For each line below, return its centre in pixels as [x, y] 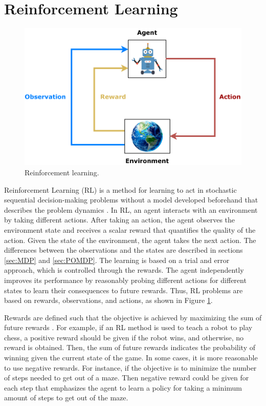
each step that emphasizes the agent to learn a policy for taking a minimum [123, 387]
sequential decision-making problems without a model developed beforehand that [131, 200]
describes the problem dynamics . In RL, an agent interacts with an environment [131, 209]
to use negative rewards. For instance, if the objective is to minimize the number [130, 367]
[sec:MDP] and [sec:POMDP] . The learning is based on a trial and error [117, 260]
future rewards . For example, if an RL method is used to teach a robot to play [128, 327]
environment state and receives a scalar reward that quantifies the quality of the [130, 229]
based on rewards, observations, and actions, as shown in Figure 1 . [108, 300]
